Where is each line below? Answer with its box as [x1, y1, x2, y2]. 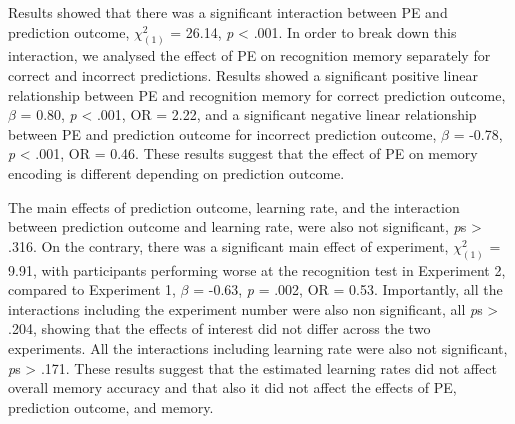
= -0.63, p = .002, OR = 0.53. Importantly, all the [193, 279, 503, 300]
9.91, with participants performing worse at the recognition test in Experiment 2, [8, 259, 506, 280]
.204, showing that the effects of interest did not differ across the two [8, 318, 431, 339]
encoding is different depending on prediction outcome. [8, 163, 345, 184]
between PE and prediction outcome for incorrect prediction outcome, [8, 123, 437, 144]
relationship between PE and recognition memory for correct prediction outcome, [8, 84, 506, 105]
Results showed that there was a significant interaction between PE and [8, 2, 448, 22]
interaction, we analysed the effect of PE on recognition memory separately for [8, 45, 491, 66]
